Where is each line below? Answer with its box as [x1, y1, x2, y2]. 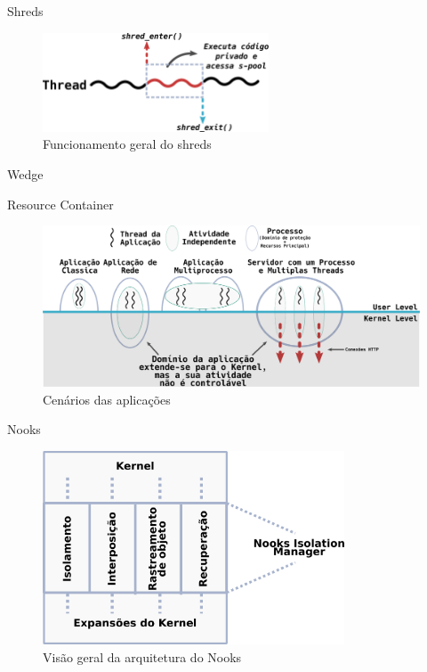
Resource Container [7, 194, 114, 213]
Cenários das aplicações [43, 389, 171, 408]
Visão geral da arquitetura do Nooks [43, 648, 242, 667]
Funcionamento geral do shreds [43, 135, 212, 153]
